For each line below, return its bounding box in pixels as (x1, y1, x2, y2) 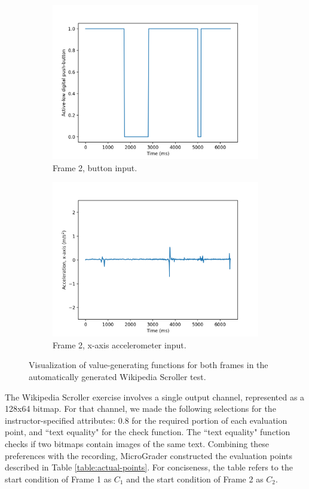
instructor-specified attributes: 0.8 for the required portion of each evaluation (5, 414, 287, 426)
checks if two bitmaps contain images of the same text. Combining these (5, 437, 270, 449)
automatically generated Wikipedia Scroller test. (29, 370, 206, 382)
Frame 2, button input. (53, 161, 137, 174)
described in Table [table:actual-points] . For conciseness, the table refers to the (5, 461, 293, 473)
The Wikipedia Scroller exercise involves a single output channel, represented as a (5, 390, 305, 403)
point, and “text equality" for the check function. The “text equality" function (5, 426, 290, 438)
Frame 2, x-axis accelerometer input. (53, 338, 186, 351)
